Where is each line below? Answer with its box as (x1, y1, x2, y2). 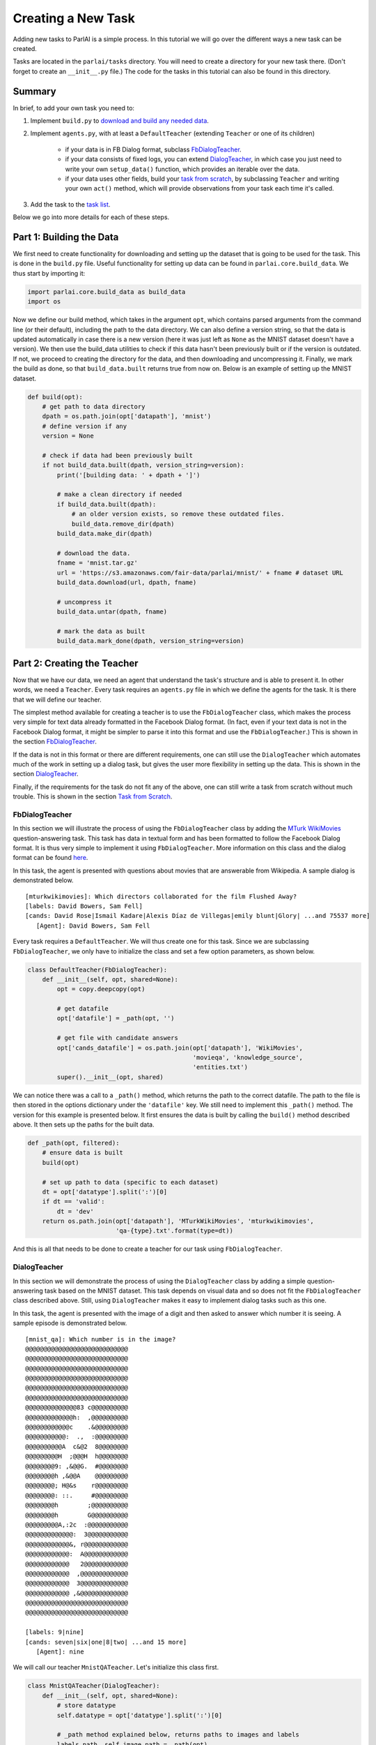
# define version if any (42, 422, 127, 430)
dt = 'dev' (56, 1208, 94, 1215)
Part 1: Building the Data (13, 231, 119, 243)
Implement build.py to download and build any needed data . (30, 117, 209, 125)
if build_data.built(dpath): (56, 500, 157, 508)
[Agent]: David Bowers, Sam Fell (36, 921, 150, 930)
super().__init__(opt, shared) (56, 1073, 164, 1081)
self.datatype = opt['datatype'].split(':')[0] (56, 1711, 223, 1719)
